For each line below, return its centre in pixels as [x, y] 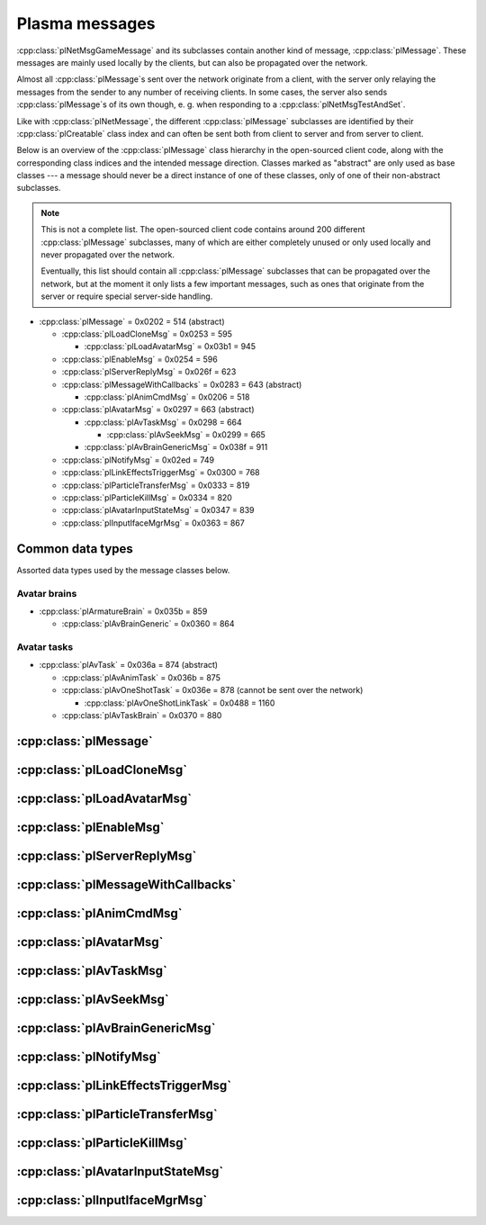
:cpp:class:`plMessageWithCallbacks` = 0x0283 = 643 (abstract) [182, 384]
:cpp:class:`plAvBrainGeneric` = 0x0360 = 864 [148, 624]
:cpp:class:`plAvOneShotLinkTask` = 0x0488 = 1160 [180, 703]
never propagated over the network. [108, 255]
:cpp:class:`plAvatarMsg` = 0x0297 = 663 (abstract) [158, 410]
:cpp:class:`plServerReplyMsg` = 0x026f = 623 [149, 372]
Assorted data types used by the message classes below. [123, 570]
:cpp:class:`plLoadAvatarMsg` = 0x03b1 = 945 [170, 347]
